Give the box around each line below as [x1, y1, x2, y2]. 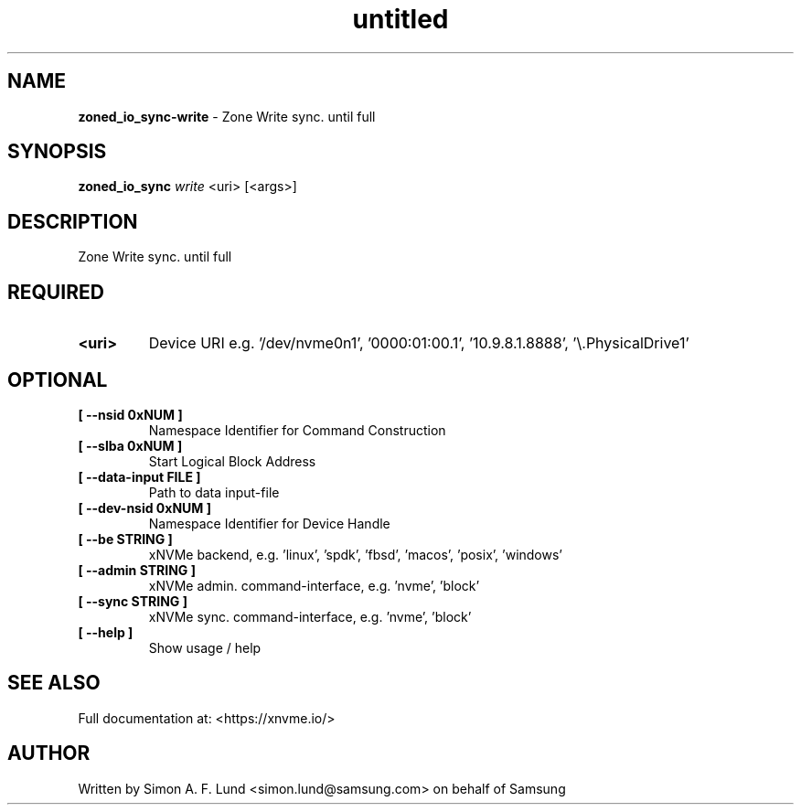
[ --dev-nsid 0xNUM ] [78, 499, 211, 516]
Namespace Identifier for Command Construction [148, 422, 446, 438]
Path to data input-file [148, 484, 280, 500]
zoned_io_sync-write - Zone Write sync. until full [78, 108, 376, 124]
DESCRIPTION [7, 209, 138, 233]
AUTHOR [7, 742, 91, 765]
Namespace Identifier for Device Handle [148, 515, 390, 531]
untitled [352, 4, 449, 35]
